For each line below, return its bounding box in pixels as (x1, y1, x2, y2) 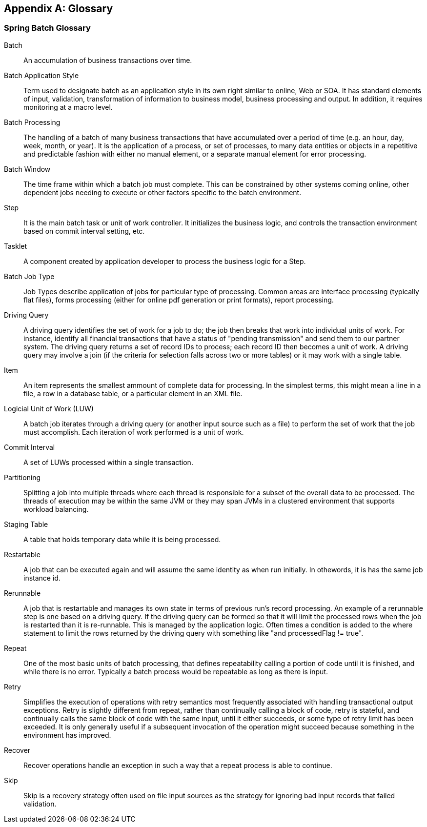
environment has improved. (23, 730, 111, 739)
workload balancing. (23, 504, 89, 513)
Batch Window (4, 164, 51, 173)
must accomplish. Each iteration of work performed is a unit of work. (23, 427, 244, 436)
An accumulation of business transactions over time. (23, 56, 192, 64)
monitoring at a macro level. (23, 102, 113, 111)
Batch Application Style (4, 71, 79, 80)
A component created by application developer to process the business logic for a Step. (23, 257, 306, 265)
